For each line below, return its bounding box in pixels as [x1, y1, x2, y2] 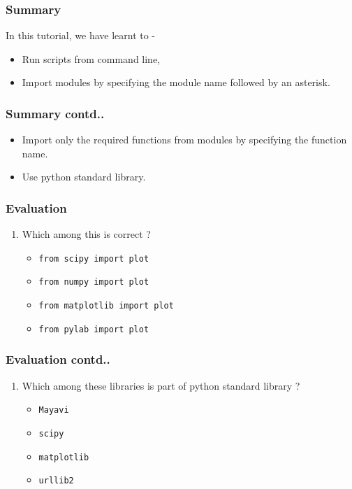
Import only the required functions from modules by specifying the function [22, 132, 347, 147]
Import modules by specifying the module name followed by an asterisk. [22, 75, 330, 90]
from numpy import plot [38, 277, 149, 288]
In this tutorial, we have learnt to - [6, 28, 156, 43]
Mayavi [38, 405, 69, 416]
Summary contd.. [6, 104, 105, 122]
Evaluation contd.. [6, 350, 110, 368]
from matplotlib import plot [38, 301, 174, 311]
